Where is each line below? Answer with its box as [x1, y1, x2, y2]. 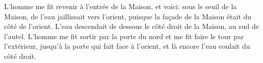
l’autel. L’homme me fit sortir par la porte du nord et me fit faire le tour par [4, 30, 244, 41]
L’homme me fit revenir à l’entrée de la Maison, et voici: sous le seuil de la [4, 1, 237, 11]
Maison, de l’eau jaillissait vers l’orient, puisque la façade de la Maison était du [4, 11, 252, 21]
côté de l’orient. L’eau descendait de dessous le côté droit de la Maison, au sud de [4, 21, 259, 31]
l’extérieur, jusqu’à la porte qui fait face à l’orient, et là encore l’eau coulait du [4, 41, 250, 51]
